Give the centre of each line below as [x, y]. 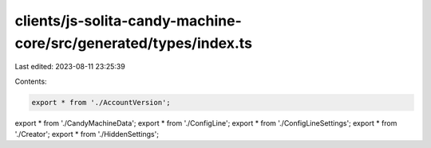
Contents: [31, 81]
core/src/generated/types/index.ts [134, 43]
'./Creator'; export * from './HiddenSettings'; [87, 134]
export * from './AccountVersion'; [101, 102]
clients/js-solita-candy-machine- [129, 21]
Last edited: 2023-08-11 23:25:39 [70, 67]
